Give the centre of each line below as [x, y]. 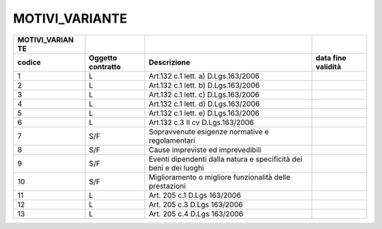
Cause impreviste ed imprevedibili [205, 150]
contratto [105, 66]
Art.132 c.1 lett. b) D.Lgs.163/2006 [204, 85]
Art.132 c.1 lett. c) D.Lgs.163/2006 [204, 94]
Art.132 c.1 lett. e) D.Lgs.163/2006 [204, 113]
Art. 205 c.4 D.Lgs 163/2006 [196, 213]
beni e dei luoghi [176, 168]
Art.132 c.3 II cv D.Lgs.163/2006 [202, 122]
